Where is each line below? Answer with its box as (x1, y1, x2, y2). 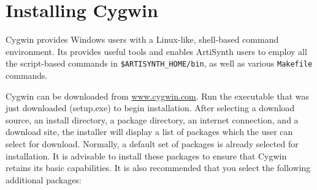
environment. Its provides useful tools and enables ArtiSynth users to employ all (6, 45, 307, 57)
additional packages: (6, 173, 82, 186)
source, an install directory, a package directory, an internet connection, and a (6, 113, 299, 126)
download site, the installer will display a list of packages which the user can (6, 125, 293, 138)
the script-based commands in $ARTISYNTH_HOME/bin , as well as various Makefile (6, 57, 313, 70)
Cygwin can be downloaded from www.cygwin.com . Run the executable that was (6, 89, 309, 102)
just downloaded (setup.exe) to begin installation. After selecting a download (6, 101, 295, 114)
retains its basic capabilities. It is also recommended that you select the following (6, 161, 311, 174)
